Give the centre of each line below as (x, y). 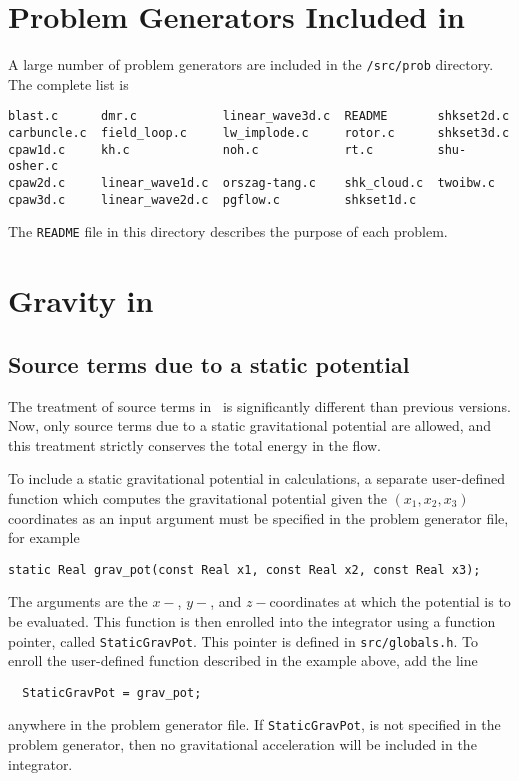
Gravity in (81, 300)
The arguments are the (78, 601)
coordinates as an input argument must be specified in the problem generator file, (258, 517)
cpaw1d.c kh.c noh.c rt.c (191, 149)
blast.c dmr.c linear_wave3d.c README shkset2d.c (259, 116)
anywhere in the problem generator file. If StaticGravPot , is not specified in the (254, 724)
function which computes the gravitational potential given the (197, 497)
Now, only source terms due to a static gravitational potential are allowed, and (249, 425)
